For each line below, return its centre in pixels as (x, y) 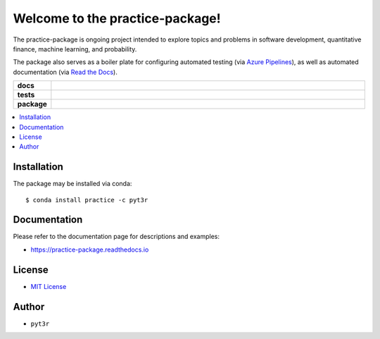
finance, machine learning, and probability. (75, 49)
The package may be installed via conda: (72, 184)
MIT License (49, 286)
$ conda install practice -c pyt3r (87, 200)
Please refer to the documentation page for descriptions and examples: (116, 237)
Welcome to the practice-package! (117, 18)
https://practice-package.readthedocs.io (90, 249)
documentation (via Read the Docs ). (65, 72)
